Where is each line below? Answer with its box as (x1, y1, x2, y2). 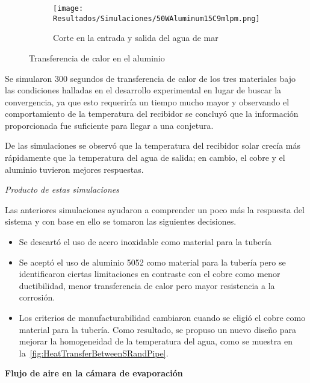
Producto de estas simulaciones (5, 183, 120, 196)
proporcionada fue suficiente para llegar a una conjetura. (5, 119, 214, 131)
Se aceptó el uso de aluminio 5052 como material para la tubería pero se (19, 255, 286, 268)
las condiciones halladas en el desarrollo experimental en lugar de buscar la (5, 84, 282, 96)
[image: (53, 4, 84, 13)
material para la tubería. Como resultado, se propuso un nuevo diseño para (19, 323, 297, 335)
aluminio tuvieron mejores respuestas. (5, 163, 144, 175)
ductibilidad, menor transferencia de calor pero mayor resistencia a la (19, 279, 275, 291)
